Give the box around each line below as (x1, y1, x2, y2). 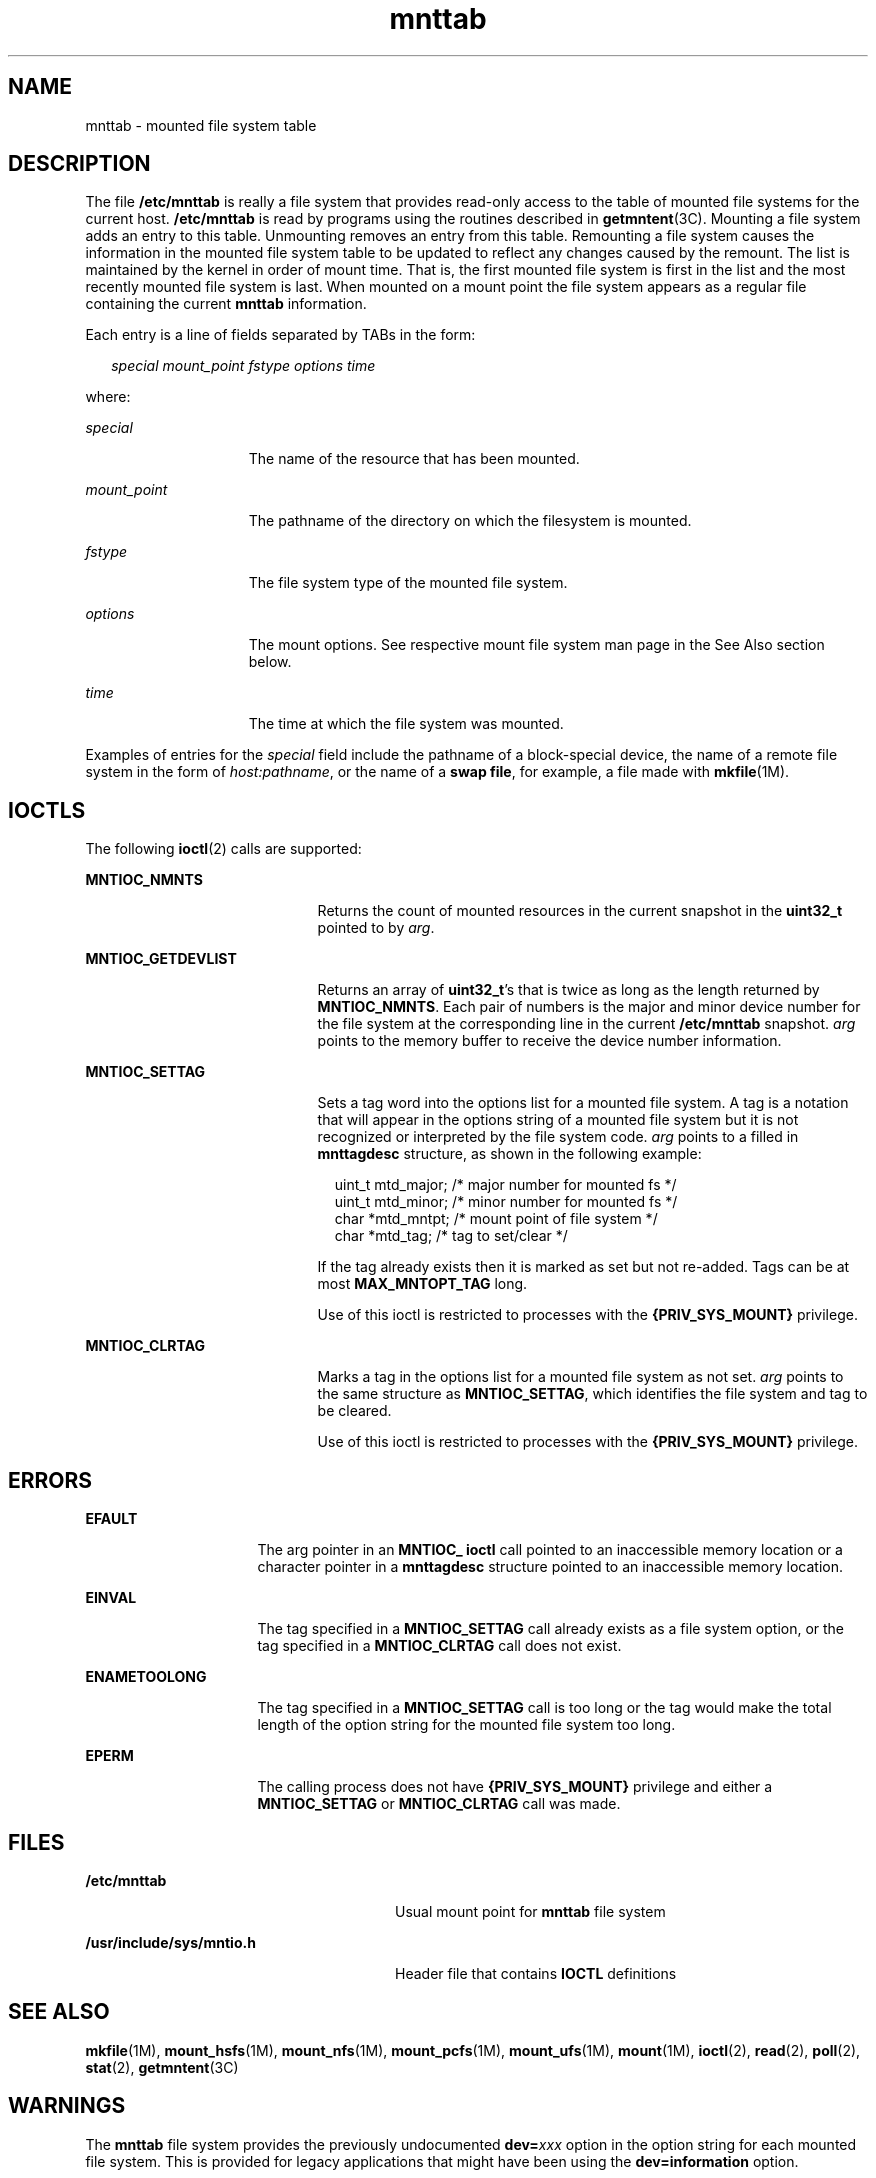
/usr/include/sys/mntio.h (85, 1933, 256, 1951)
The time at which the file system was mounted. (248, 715, 564, 733)
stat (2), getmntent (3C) (85, 2058, 239, 2076)
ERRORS (8, 1467, 93, 1493)
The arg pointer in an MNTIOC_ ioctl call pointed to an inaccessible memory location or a (257, 1541, 843, 1559)
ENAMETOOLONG (85, 1668, 207, 1686)
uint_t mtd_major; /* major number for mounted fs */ (334, 1176, 677, 1194)
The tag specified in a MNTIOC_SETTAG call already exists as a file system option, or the (257, 1620, 845, 1638)
